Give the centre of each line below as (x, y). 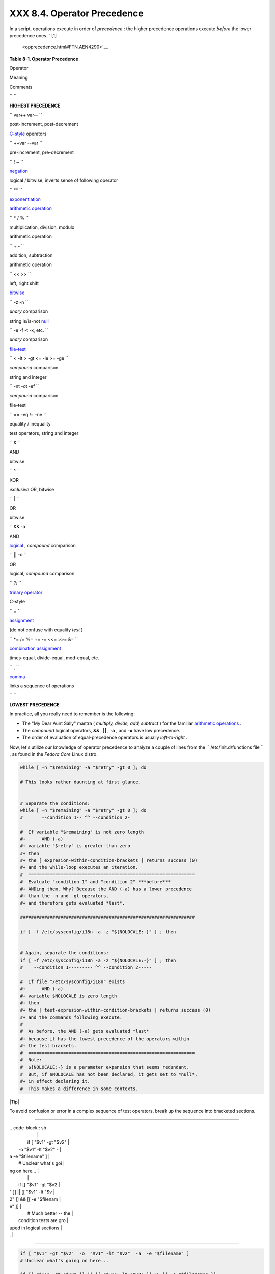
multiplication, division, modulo (42, 227)
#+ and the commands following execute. (71, 1017)
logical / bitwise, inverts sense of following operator (64, 180)
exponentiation (25, 199)
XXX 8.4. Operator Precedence (76, 13)
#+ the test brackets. (48, 1046)
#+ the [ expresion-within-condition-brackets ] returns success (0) (109, 860)
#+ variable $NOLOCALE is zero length (68, 996)
